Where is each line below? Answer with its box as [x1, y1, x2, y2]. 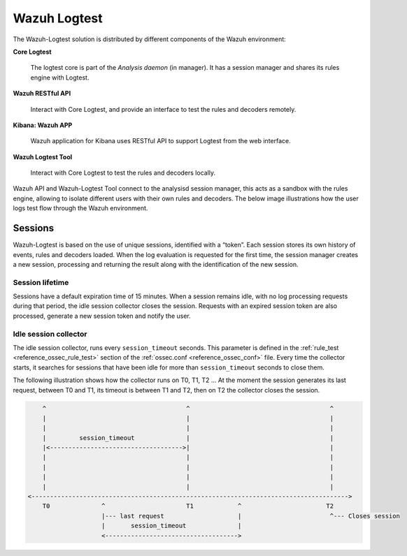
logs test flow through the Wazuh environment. [13, 204, 148, 212]
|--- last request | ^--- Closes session [101, 512, 400, 520]
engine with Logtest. [30, 73, 90, 82]
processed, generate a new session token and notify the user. [13, 312, 192, 320]
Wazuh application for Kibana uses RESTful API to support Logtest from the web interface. [30, 137, 291, 145]
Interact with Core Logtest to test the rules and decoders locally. [30, 168, 216, 177]
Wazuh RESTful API [13, 89, 71, 98]
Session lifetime [13, 277, 69, 287]
